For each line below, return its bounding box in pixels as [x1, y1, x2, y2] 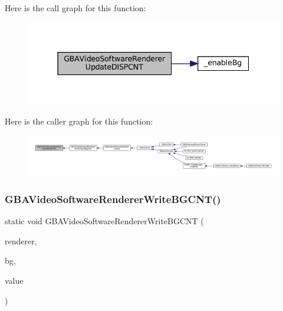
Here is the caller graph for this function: [5, 115, 153, 127]
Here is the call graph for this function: [5, 2, 146, 14]
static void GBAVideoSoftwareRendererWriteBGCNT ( [5, 215, 204, 227]
